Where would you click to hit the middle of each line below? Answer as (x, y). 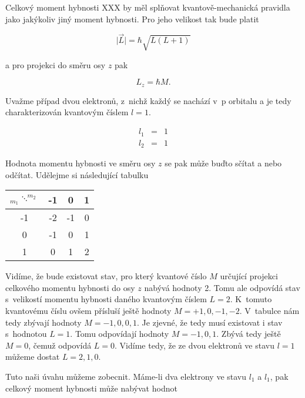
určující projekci (249, 276)
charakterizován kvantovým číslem (67, 112)
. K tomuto (251, 299)
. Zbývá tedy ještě (249, 334)
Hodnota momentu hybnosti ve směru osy (81, 163)
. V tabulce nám (269, 310)
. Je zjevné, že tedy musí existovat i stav (210, 322)
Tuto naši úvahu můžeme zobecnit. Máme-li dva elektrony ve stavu (126, 376)
